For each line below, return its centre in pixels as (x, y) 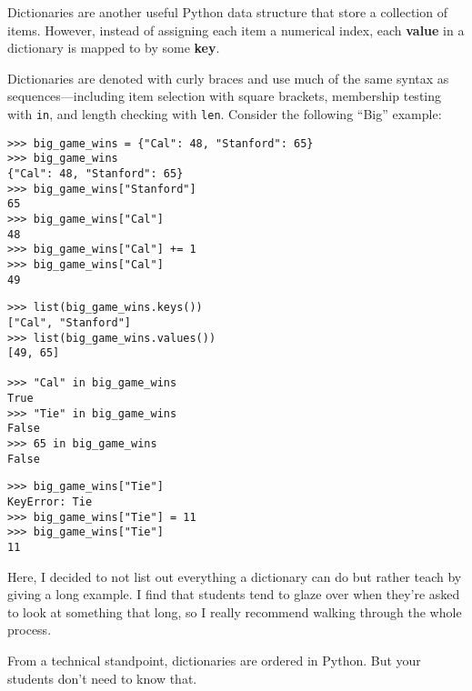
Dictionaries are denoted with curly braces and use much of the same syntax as (228, 78)
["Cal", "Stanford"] (70, 322)
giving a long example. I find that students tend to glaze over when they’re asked (234, 594)
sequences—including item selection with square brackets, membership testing (225, 96)
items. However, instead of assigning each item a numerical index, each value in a (236, 30)
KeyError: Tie (50, 502)
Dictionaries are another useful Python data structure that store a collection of (227, 12)
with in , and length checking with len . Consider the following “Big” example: (225, 113)
